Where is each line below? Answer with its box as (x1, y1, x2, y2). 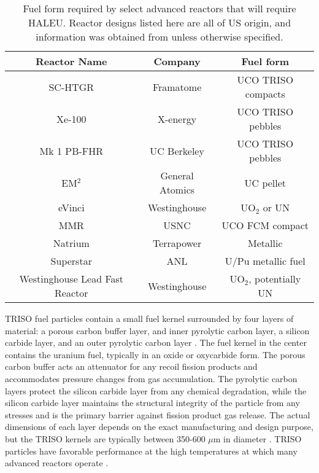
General (160, 168, 194, 182)
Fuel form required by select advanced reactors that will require (23, 1, 296, 15)
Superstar (50, 254, 92, 268)
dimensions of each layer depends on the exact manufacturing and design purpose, (5, 420, 313, 433)
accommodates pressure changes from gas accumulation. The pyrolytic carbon (5, 372, 298, 385)
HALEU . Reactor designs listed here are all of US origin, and (28, 15, 291, 29)
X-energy (158, 111, 197, 126)
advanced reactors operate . (5, 456, 109, 469)
